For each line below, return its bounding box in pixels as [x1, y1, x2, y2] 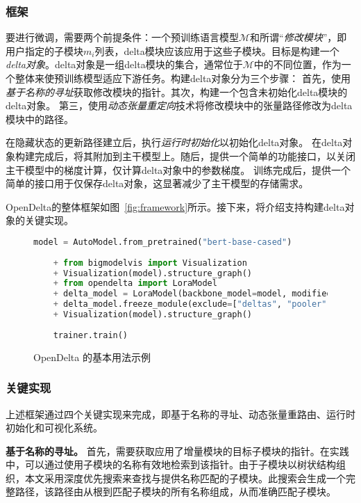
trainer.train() [53, 330, 128, 340]
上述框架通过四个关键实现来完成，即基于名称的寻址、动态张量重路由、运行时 [6, 406, 355, 421]
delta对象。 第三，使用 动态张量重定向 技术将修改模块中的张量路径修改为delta [6, 98, 353, 113]
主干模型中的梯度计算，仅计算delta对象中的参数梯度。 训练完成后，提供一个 [6, 162, 351, 177]
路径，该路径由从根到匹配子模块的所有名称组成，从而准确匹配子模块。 [15, 484, 336, 499]
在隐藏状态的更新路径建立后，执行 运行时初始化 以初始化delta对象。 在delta [6, 135, 343, 150]
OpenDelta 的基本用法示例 [33, 349, 151, 364]
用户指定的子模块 [6, 43, 83, 58]
